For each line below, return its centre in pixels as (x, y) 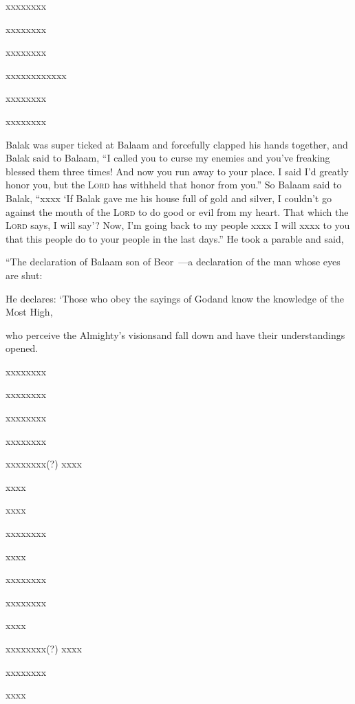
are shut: (24, 275)
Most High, (29, 312)
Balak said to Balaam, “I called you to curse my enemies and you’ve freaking (168, 158)
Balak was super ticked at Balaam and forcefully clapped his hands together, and (177, 144)
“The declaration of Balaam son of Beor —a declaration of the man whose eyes (173, 262)
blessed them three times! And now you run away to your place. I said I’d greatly (177, 171)
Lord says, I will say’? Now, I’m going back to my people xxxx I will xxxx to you (178, 225)
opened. (22, 348)
